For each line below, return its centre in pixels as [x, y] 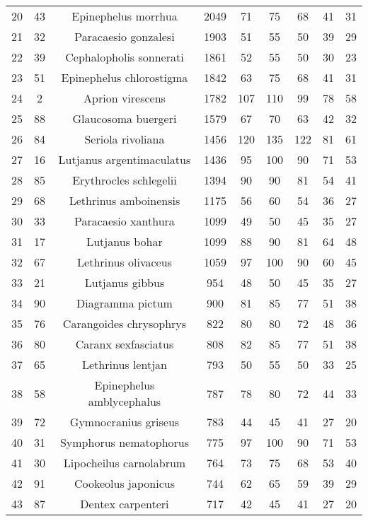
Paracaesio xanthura [125, 221]
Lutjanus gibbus [125, 282]
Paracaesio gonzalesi [125, 36]
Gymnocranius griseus [125, 422]
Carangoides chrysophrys [125, 323]
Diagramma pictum [125, 303]
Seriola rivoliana [125, 139]
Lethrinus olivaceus [125, 262]
